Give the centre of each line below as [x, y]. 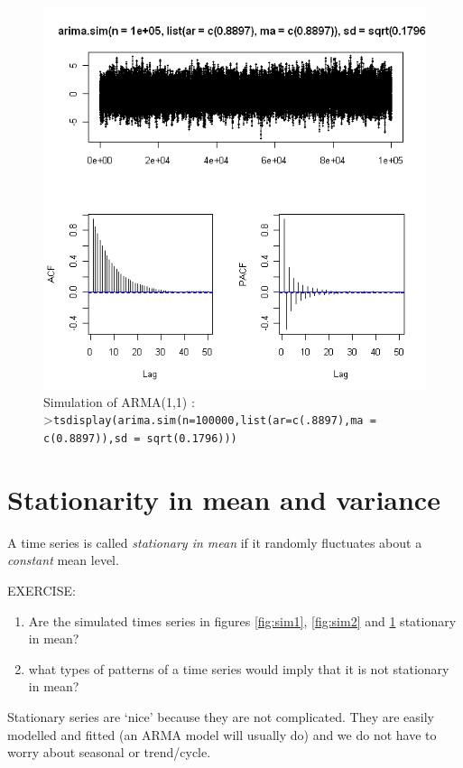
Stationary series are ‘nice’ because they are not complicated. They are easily [221, 717]
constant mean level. [63, 560]
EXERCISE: [42, 591]
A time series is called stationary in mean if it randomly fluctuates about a [215, 542]
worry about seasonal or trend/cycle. [109, 752]
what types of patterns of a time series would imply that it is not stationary [239, 668]
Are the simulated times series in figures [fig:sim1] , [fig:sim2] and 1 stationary [242, 620]
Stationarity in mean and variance [224, 499]
